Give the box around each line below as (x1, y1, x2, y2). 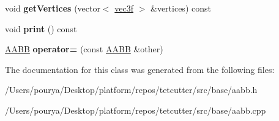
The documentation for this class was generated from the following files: (5, 63, 275, 75)
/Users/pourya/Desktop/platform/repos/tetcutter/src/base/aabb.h (5, 83, 258, 96)
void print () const (5, 22, 77, 35)
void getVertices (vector (5, 2, 100, 14)
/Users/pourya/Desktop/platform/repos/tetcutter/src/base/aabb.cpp (5, 103, 266, 116)
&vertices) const (151, 2, 211, 14)
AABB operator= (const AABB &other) (5, 43, 163, 55)
